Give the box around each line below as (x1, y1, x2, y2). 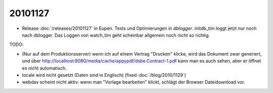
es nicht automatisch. (22, 65, 67, 71)
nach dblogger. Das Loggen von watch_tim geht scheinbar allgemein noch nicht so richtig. (22, 32, 210, 38)
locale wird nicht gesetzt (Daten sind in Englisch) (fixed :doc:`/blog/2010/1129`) (22, 72, 187, 78)
